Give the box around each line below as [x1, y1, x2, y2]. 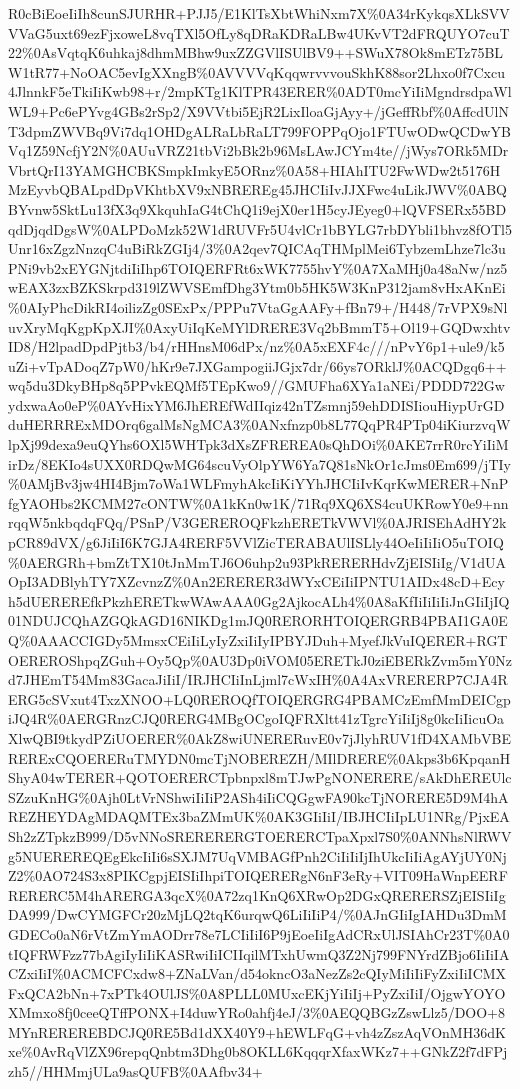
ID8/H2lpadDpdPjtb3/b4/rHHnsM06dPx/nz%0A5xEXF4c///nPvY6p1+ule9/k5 [8, 336, 505, 357]
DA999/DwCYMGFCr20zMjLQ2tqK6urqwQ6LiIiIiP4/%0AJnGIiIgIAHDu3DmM [8, 904, 507, 925]
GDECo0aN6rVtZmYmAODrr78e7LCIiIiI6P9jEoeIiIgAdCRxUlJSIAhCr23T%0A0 [8, 923, 510, 944]
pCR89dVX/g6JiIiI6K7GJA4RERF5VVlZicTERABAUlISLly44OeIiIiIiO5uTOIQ [8, 532, 504, 553]
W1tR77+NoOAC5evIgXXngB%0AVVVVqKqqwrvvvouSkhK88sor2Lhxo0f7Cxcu [8, 61, 506, 82]
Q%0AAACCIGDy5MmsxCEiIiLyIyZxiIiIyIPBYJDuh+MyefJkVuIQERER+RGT [8, 630, 508, 650]
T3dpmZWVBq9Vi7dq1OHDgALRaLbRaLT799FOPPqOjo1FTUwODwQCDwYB [8, 120, 511, 141]
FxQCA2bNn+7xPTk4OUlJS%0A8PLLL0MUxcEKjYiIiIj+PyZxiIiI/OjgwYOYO [8, 982, 506, 1003]
